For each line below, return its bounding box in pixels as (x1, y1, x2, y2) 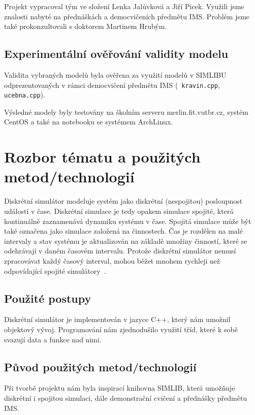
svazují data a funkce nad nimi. (4, 334, 102, 344)
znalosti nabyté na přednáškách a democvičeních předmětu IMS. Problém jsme (4, 11, 249, 21)
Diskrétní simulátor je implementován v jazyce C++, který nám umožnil (4, 314, 231, 325)
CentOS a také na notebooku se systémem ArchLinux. (4, 116, 173, 127)
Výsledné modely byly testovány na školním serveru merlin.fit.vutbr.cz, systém (4, 106, 248, 117)
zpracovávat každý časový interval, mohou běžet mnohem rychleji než (4, 255, 220, 266)
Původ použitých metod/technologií (4, 359, 197, 374)
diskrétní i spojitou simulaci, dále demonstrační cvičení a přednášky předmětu (4, 392, 247, 403)
